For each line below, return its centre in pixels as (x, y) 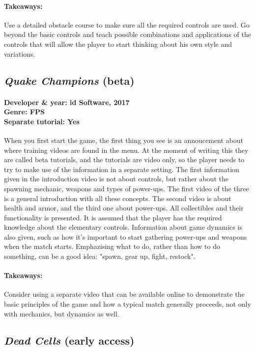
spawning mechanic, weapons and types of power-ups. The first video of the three (127, 188)
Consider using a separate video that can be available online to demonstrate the (124, 294)
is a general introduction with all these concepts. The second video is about (118, 198)
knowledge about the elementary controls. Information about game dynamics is (123, 227)
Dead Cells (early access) (69, 340)
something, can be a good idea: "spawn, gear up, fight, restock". (100, 256)
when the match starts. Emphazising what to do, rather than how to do (112, 246)
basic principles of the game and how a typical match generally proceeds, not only (127, 304)
